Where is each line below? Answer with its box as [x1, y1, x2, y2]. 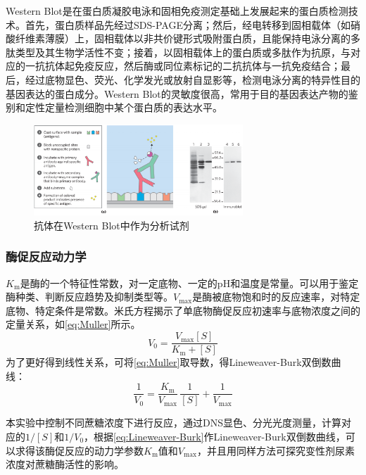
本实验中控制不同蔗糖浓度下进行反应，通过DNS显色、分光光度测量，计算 [6, 415, 341, 430]
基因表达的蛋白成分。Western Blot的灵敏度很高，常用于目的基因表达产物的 [6, 86, 348, 101]
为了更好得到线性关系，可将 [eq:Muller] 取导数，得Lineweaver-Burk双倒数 [6, 355, 332, 369]
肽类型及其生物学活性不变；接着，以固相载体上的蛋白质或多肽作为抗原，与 [6, 44, 351, 59]
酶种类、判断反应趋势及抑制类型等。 [6, 289, 173, 304]
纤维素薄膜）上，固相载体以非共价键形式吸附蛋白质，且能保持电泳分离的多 [15, 31, 360, 46]
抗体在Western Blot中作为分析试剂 [34, 217, 189, 232]
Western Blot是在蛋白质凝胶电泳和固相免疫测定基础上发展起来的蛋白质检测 [6, 4, 348, 18]
